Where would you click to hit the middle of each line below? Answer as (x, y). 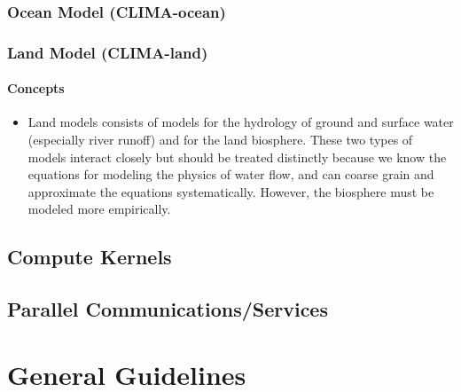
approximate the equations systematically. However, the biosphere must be (231, 191)
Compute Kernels (90, 257)
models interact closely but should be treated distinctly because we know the (237, 157)
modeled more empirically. (99, 209)
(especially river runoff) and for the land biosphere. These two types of (220, 140)
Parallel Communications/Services (168, 309)
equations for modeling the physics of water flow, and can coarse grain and (231, 174)
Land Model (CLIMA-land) (108, 52)
